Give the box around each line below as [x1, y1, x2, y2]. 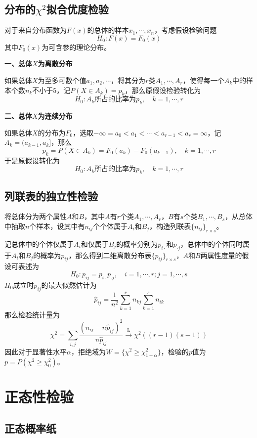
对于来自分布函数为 [4, 25, 67, 35]
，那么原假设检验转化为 [125, 85, 201, 95]
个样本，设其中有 [29, 220, 85, 231]
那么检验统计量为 [4, 309, 60, 319]
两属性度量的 [200, 250, 242, 260]
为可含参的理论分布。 [42, 42, 111, 52]
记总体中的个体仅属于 [4, 238, 74, 249]
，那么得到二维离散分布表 [68, 250, 152, 260]
